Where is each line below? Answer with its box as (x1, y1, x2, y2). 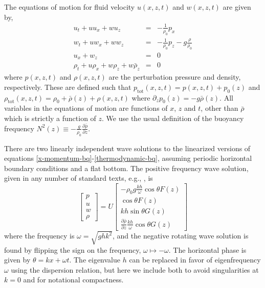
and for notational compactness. (23, 274, 124, 285)
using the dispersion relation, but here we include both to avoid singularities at (11, 264, 259, 275)
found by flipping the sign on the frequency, (4, 244, 141, 255)
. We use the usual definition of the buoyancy (102, 112, 244, 123)
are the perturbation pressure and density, (108, 71, 241, 82)
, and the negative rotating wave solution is (113, 230, 249, 241)
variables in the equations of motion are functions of (4, 103, 168, 113)
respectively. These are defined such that (4, 81, 131, 92)
